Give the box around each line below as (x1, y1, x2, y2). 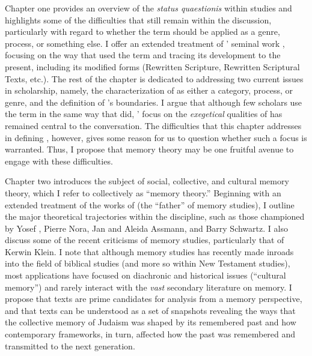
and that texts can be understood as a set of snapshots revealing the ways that (5, 304, 296, 316)
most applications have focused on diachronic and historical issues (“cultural (5, 269, 286, 282)
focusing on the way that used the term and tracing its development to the (5, 49, 281, 61)
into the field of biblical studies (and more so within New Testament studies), (5, 257, 290, 270)
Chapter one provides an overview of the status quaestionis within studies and (5, 2, 292, 14)
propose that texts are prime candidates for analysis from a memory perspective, (5, 292, 302, 305)
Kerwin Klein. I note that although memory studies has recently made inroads (5, 245, 294, 258)
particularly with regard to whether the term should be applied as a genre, (5, 25, 280, 38)
